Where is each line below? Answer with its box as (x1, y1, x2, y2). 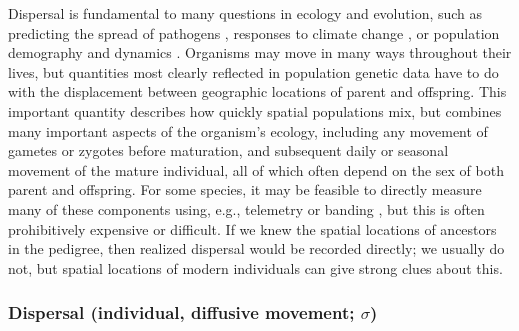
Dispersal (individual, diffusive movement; (8, 300, 355, 325)
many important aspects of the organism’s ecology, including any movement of (8, 120, 488, 141)
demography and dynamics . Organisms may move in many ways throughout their (8, 42, 512, 63)
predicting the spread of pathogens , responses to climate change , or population (8, 22, 500, 43)
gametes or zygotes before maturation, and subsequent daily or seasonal (8, 140, 449, 161)
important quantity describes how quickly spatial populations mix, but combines (8, 100, 502, 121)
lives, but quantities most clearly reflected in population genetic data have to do (8, 61, 499, 82)
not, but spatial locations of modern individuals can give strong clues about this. (8, 257, 503, 278)
